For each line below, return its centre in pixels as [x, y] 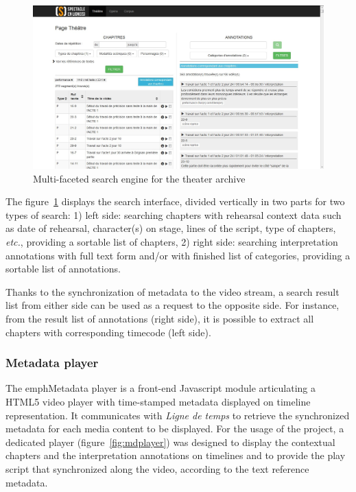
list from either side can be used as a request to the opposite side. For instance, [173, 305]
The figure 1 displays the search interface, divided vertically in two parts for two [175, 201]
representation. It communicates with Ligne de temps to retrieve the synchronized [178, 415]
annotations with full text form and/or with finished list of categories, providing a [178, 255]
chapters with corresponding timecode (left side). [108, 332]
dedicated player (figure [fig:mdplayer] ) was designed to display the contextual [170, 442]
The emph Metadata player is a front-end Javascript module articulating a [161, 388]
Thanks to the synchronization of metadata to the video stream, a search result [173, 291]
